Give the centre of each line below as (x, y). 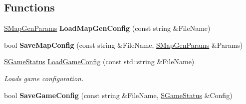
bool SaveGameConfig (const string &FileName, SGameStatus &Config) (118, 95)
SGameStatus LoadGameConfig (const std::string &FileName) (99, 61)
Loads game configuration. (44, 78)
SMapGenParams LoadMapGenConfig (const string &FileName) (107, 28)
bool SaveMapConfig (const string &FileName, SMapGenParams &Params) (123, 45)
